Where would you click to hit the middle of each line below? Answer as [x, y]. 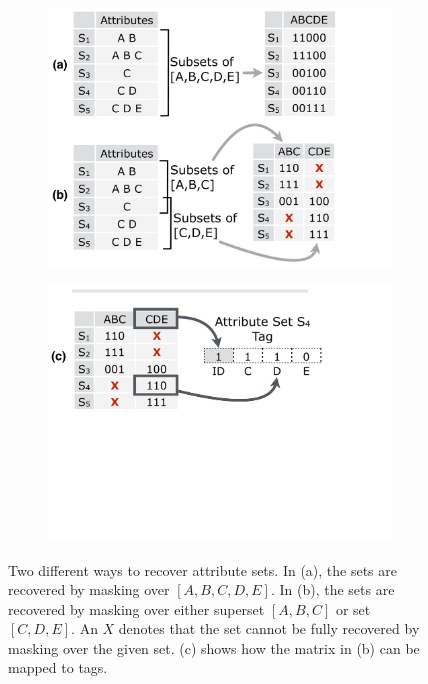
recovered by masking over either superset [136, 608]
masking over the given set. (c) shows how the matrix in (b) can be [214, 647]
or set [353, 608]
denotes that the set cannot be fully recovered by [269, 628]
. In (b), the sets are [332, 589]
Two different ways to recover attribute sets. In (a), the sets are [203, 569]
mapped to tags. [58, 667]
